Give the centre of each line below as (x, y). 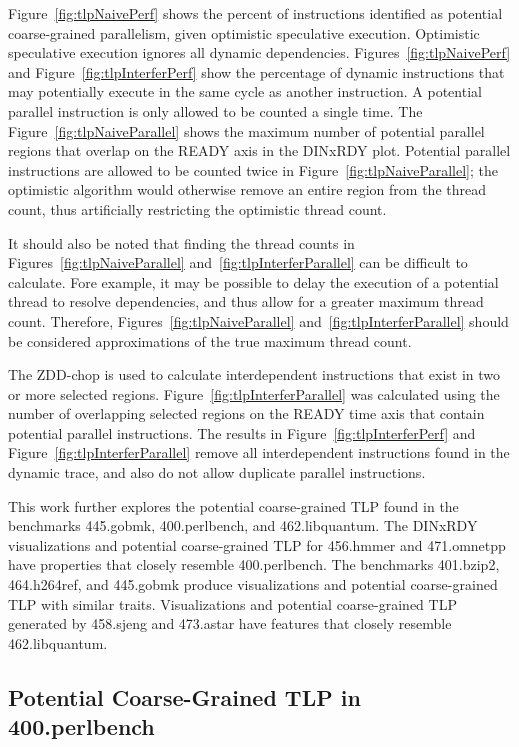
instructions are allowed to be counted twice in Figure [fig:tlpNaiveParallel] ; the (253, 169)
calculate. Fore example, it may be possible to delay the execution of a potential (253, 281)
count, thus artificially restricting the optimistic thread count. (197, 208)
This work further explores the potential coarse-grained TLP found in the (233, 505)
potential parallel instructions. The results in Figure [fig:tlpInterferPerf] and (242, 432)
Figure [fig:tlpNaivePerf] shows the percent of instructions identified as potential (255, 13)
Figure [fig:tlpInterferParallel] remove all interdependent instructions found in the (259, 452)
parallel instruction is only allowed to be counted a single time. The (215, 110)
